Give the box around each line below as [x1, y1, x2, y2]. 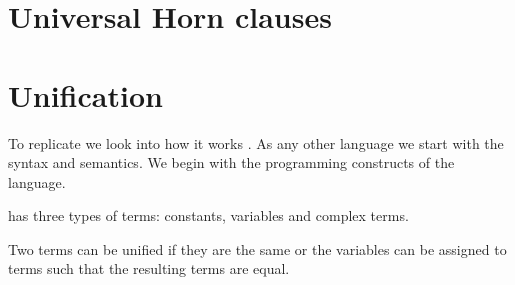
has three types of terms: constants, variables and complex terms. [8, 205, 409, 226]
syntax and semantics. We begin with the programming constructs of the [8, 152, 455, 173]
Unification [8, 74, 163, 115]
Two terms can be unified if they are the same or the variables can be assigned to [8, 238, 507, 259]
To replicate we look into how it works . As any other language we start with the [8, 132, 504, 153]
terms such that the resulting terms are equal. [8, 258, 290, 279]
